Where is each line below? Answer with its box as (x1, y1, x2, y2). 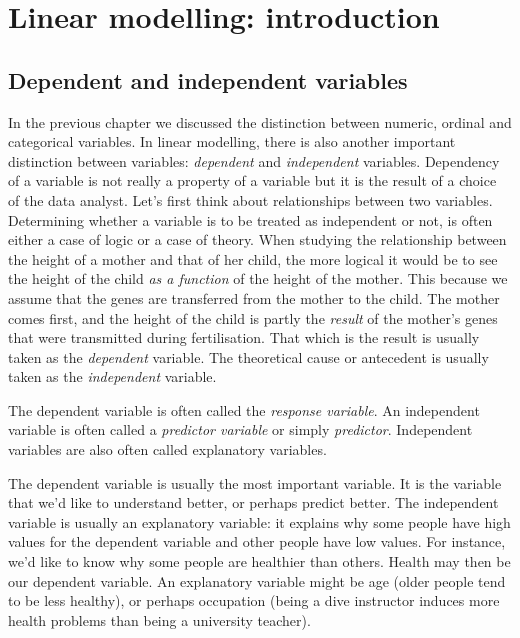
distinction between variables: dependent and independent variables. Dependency (8, 150, 500, 171)
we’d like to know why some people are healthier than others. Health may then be (8, 551, 511, 572)
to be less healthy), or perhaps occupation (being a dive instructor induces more (8, 590, 500, 611)
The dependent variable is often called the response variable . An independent (8, 399, 480, 420)
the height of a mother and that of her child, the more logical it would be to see (8, 248, 498, 269)
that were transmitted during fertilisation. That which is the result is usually (8, 327, 480, 348)
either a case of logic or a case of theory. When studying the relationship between (8, 229, 507, 250)
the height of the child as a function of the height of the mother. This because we (8, 268, 508, 289)
